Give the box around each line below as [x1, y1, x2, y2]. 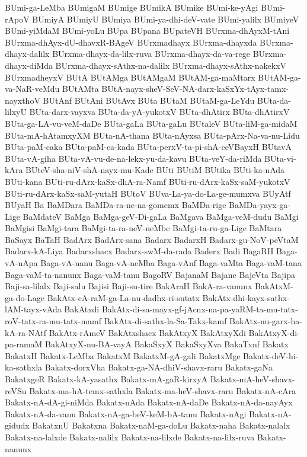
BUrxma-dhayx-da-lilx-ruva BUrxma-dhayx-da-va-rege [52, 47, 250, 60]
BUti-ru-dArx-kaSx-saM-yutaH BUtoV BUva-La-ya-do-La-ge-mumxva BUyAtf [5, 187, 291, 199]
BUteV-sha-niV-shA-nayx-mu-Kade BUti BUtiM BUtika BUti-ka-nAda [25, 164, 285, 176]
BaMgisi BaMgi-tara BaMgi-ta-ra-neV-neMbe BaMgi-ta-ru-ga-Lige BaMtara [5, 222, 282, 234]
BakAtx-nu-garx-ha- [229, 315, 302, 327]
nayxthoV [5, 94, 40, 106]
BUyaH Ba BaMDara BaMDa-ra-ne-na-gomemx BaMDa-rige [5, 199, 226, 211]
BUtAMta [62, 82, 99, 95]
